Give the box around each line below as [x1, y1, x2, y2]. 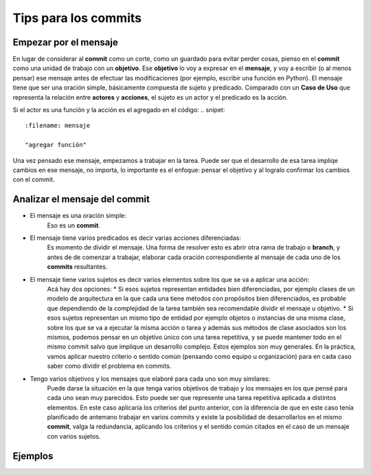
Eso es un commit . [47, 221, 101, 230]
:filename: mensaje [25, 122, 91, 130]
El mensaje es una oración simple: [30, 212, 126, 220]
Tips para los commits [12, 10, 142, 25]
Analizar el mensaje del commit [12, 193, 150, 206]
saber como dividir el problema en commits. [47, 362, 172, 371]
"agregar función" [25, 141, 87, 149]
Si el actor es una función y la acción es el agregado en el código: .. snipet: [12, 106, 225, 114]
